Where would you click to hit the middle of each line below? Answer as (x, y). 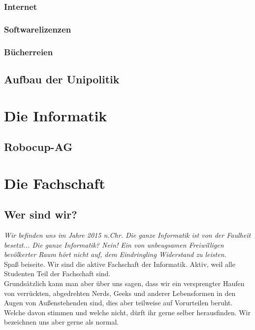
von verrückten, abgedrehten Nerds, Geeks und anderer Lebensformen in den (120, 293)
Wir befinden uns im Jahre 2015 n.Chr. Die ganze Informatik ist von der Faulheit (127, 235)
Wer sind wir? (41, 214)
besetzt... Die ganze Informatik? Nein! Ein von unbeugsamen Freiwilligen (114, 244)
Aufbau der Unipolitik (62, 79)
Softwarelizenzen (38, 29)
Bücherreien (29, 52)
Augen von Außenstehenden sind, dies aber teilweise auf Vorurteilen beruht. (118, 303)
